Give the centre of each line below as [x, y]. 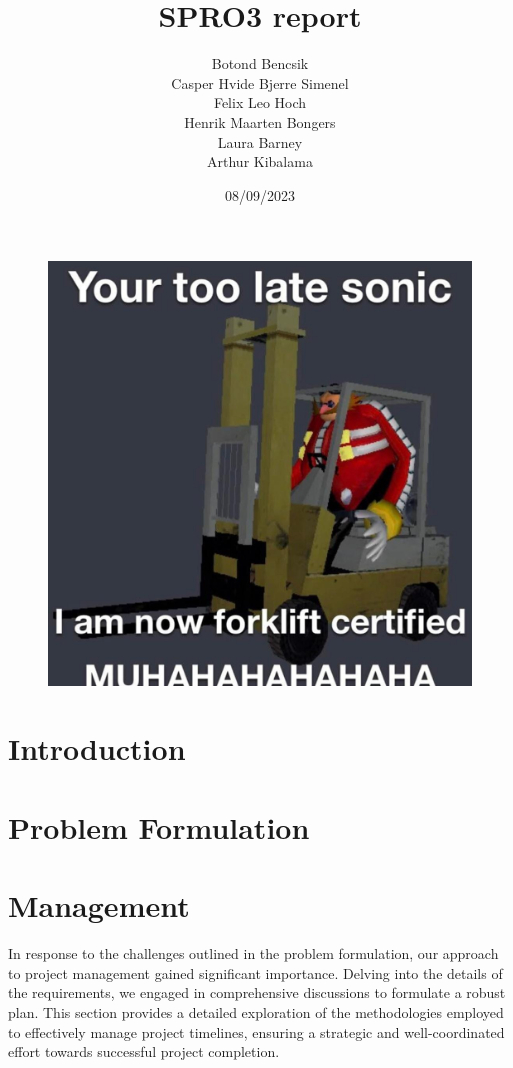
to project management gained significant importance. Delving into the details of [255, 972]
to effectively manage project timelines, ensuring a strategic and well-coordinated [256, 1031]
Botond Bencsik [260, 63]
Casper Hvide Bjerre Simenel [260, 82]
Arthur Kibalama [260, 161]
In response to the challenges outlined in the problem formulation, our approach [253, 953]
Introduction [97, 748]
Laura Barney [260, 141]
